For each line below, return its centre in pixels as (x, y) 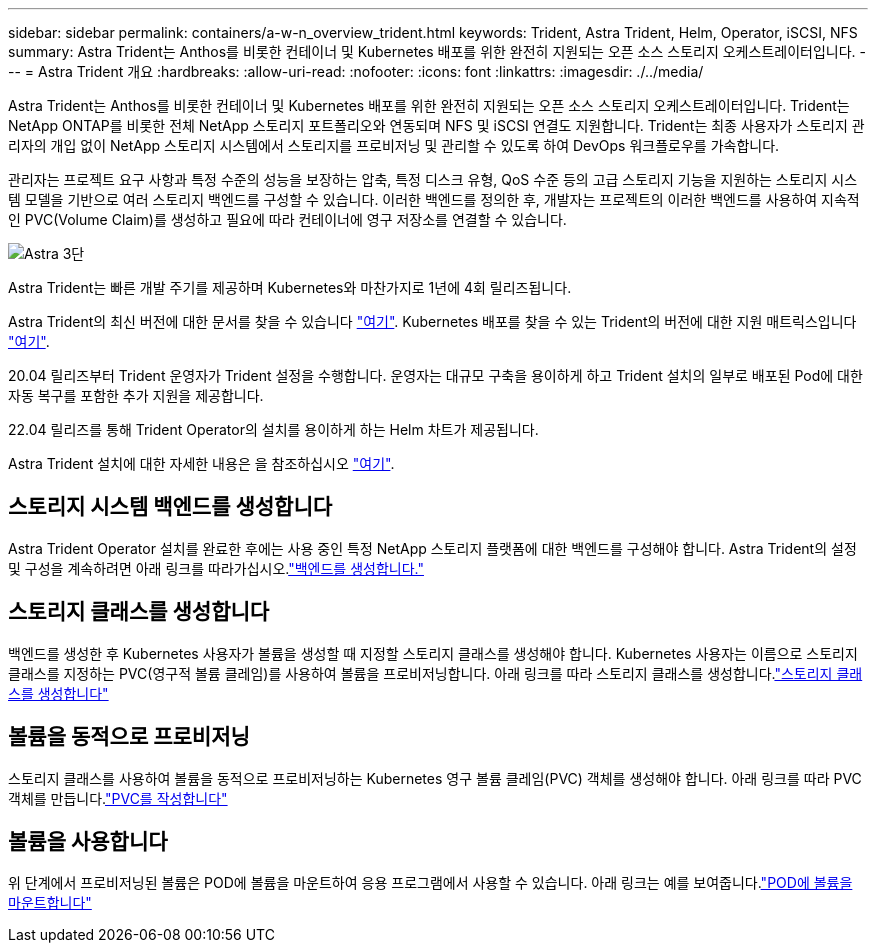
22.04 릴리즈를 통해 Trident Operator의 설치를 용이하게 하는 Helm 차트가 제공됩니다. (273, 429)
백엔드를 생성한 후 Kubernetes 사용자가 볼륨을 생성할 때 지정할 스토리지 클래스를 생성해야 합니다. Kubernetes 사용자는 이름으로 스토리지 (433, 653)
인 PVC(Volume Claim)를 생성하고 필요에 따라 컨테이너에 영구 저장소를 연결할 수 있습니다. (287, 219)
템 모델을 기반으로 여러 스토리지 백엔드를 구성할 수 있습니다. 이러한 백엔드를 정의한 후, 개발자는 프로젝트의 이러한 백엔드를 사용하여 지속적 (434, 199)
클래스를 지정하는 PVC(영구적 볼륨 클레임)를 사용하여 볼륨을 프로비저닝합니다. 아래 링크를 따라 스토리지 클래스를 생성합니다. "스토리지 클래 (435, 673)
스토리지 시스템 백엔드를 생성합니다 (170, 507)
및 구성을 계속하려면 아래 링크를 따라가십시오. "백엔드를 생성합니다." (216, 568)
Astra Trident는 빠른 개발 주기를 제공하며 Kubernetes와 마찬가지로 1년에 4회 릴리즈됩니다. (290, 287)
